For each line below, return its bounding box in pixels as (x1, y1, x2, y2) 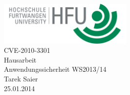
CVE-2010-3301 (4, 45, 50, 55)
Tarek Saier (4, 74, 38, 84)
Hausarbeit (4, 54, 37, 64)
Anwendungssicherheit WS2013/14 (4, 64, 107, 74)
